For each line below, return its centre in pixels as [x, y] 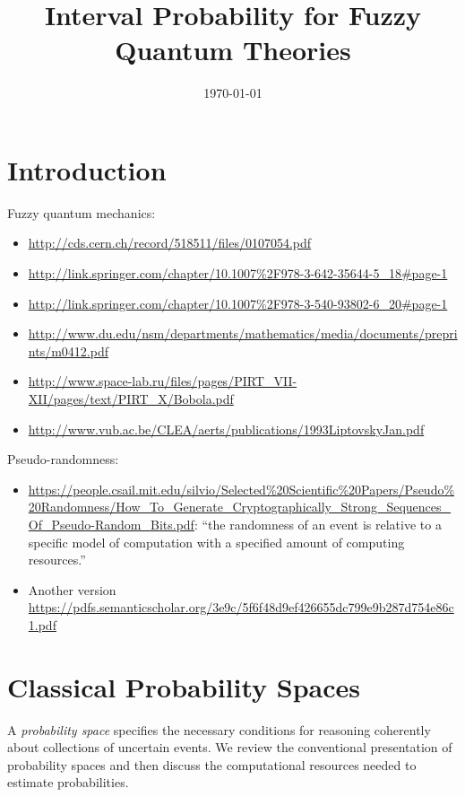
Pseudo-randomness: [63, 459]
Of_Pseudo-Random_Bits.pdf [111, 524]
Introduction [87, 169]
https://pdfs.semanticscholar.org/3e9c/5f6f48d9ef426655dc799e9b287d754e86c [241, 607]
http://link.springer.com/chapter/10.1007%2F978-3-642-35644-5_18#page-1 [238, 273]
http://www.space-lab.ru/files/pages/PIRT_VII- [163, 381]
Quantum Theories [233, 50]
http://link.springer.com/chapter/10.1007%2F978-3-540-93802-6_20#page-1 [238, 303]
